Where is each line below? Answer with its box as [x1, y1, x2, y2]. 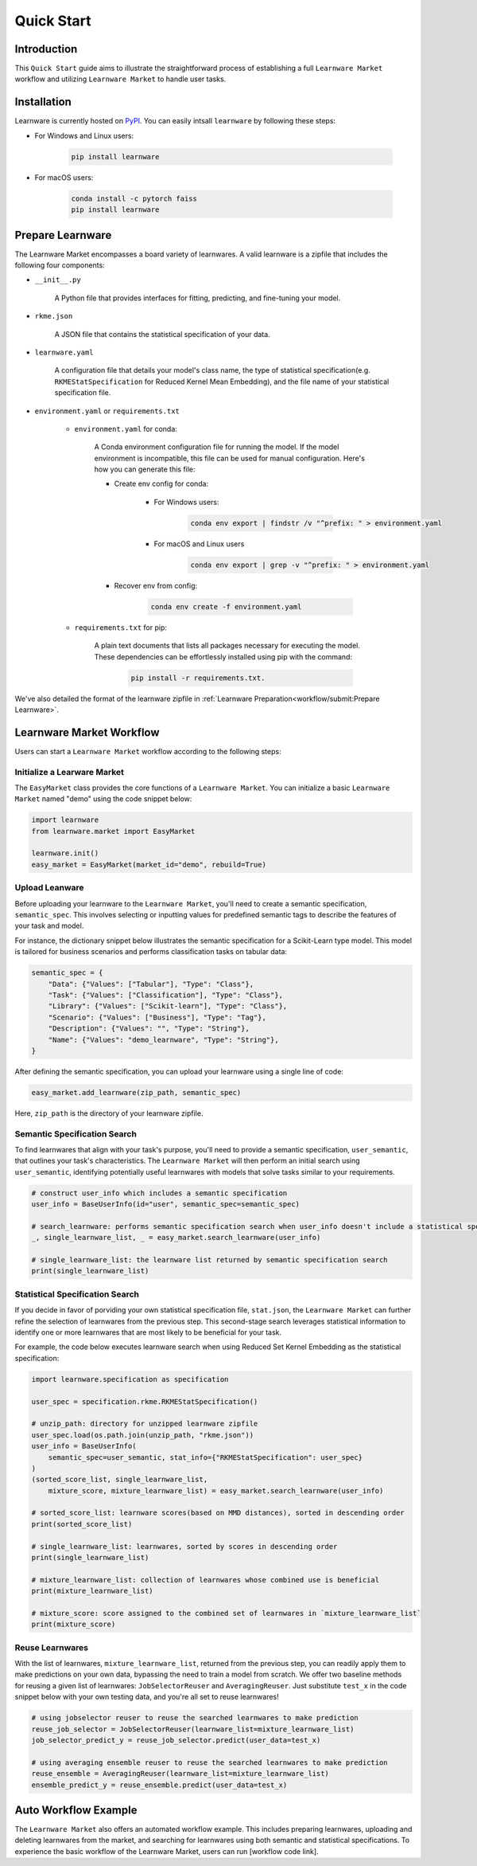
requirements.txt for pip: [74, 622, 167, 632]
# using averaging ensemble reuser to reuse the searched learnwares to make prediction [31, 1758, 389, 1767]
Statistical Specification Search [14, 1289, 139, 1300]
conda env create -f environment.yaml [150, 602, 302, 611]
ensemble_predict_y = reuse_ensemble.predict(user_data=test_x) [31, 1780, 288, 1790]
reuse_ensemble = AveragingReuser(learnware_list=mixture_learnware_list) [31, 1769, 330, 1778]
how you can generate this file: [94, 464, 196, 474]
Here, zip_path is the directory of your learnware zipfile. [14, 1108, 204, 1118]
